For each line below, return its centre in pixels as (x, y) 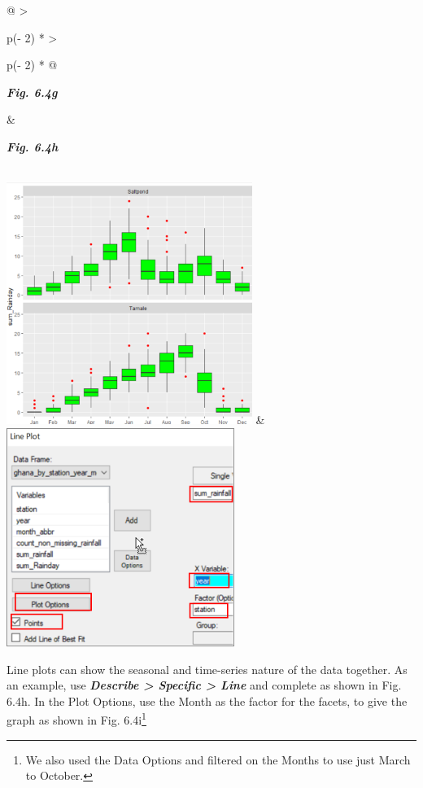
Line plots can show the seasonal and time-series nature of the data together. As (207, 669)
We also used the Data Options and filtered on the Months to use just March (218, 759)
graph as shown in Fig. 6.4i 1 (76, 719)
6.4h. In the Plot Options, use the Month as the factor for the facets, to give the (207, 700)
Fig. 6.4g (32, 92)
